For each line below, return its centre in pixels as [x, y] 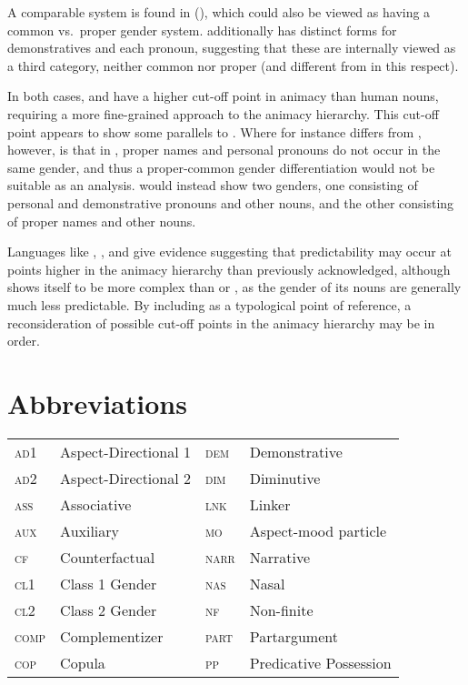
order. [24, 341]
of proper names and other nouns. [102, 221]
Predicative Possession [320, 662]
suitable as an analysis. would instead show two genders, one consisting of [213, 185]
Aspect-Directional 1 [125, 451]
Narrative [280, 557]
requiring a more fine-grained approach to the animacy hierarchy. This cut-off [223, 113]
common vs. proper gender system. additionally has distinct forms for [202, 30]
